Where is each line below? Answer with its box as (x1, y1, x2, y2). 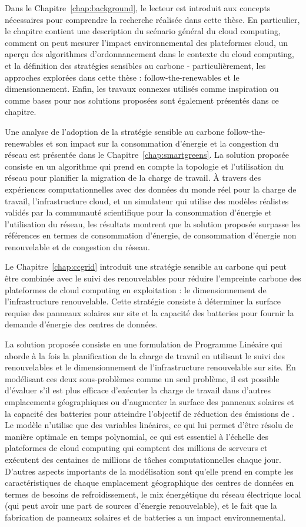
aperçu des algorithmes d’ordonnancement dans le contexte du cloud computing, (5, 48, 294, 60)
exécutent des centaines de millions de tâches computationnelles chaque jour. (5, 453, 281, 465)
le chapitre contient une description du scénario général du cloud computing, (5, 25, 281, 37)
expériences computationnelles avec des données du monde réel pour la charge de (5, 183, 297, 195)
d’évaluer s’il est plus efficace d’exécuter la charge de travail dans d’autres (5, 384, 271, 396)
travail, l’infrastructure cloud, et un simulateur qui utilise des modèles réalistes (5, 194, 289, 207)
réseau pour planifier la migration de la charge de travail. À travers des (5, 171, 261, 184)
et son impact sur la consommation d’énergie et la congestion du (46, 137, 279, 149)
